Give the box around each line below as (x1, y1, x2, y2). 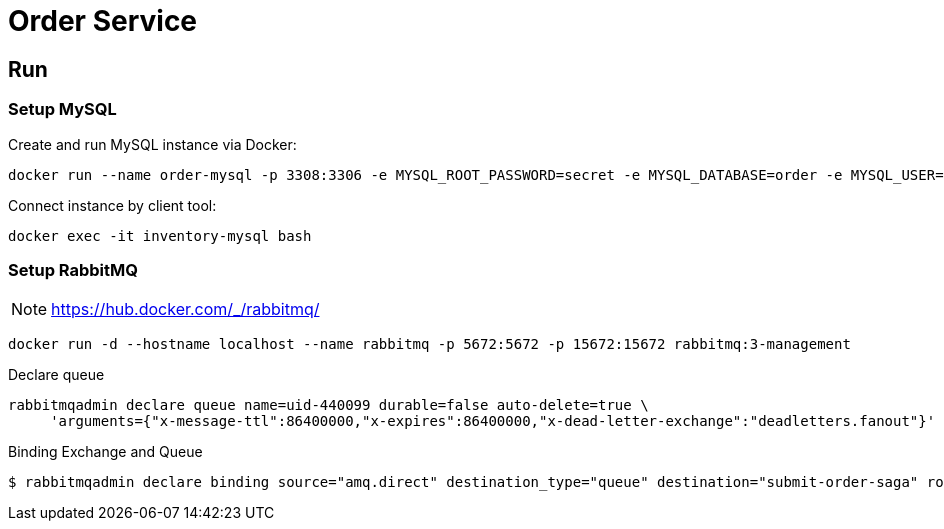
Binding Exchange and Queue (8, 443, 203, 461)
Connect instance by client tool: (8, 196, 217, 214)
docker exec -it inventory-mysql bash (8, 227, 312, 244)
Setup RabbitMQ (8, 259, 139, 280)
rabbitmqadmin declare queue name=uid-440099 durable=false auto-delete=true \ (8, 397, 649, 414)
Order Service (8, 4, 198, 38)
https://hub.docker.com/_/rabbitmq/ (51, 299, 320, 320)
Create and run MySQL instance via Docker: (8, 135, 297, 153)
